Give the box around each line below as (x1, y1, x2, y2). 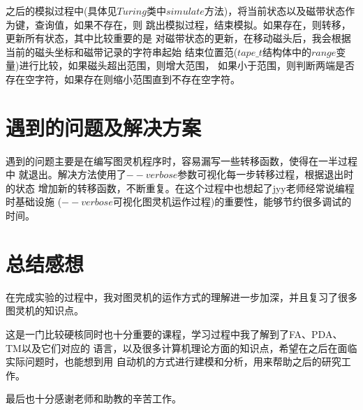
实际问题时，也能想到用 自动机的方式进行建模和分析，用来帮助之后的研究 (6, 354, 341, 369)
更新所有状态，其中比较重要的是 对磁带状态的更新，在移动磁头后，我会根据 (6, 31, 351, 45)
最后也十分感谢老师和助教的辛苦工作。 (6, 391, 181, 406)
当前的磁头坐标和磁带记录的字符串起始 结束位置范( (6, 44, 238, 59)
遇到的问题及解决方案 (6, 112, 202, 141)
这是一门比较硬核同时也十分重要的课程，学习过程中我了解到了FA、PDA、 (6, 326, 343, 341)
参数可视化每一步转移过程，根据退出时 (177, 167, 354, 182)
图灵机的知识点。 (6, 303, 84, 318)
